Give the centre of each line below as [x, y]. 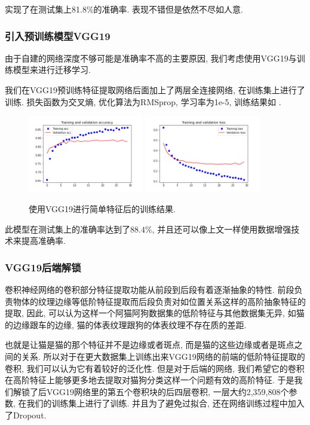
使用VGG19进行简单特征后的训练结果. [102, 208]
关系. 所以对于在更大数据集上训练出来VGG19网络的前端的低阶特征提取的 [163, 356]
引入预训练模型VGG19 [58, 36]
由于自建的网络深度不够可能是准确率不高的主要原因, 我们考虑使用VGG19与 [151, 58]
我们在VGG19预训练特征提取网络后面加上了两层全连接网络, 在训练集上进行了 [155, 90]
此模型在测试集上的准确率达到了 [67, 229]
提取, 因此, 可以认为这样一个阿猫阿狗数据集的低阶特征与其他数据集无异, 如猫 [155, 313]
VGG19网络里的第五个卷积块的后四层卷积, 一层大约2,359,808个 [168, 391]
